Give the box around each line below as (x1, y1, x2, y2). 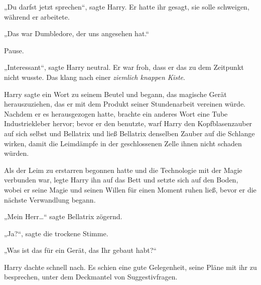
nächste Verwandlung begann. (4, 194, 96, 205)
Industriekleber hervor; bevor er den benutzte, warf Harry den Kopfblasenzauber (4, 118, 252, 129)
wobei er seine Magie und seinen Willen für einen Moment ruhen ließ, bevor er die (4, 184, 256, 195)
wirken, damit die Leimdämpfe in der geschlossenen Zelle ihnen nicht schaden (4, 138, 242, 148)
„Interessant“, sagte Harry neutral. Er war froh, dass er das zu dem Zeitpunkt (4, 62, 244, 72)
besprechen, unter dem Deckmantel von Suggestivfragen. (4, 271, 178, 282)
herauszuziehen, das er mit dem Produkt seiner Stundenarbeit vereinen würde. (4, 99, 246, 109)
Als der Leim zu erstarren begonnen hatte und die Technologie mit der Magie (4, 164, 242, 175)
